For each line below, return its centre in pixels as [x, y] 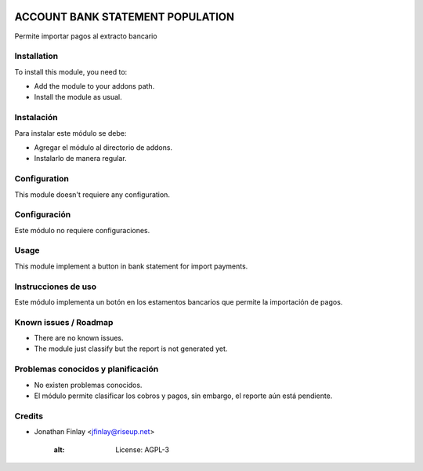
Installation [36, 57]
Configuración [43, 214]
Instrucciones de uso [56, 287]
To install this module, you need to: [71, 71]
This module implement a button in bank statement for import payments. [131, 266]
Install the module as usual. [78, 97]
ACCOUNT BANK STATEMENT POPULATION [125, 17]
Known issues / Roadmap [64, 322]
